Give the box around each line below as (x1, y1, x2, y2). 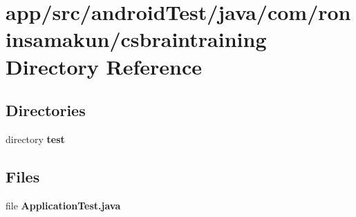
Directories (6, 100, 86, 121)
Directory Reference (6, 52, 203, 80)
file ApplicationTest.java (6, 198, 121, 212)
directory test (6, 131, 65, 146)
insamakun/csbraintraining (6, 25, 267, 53)
